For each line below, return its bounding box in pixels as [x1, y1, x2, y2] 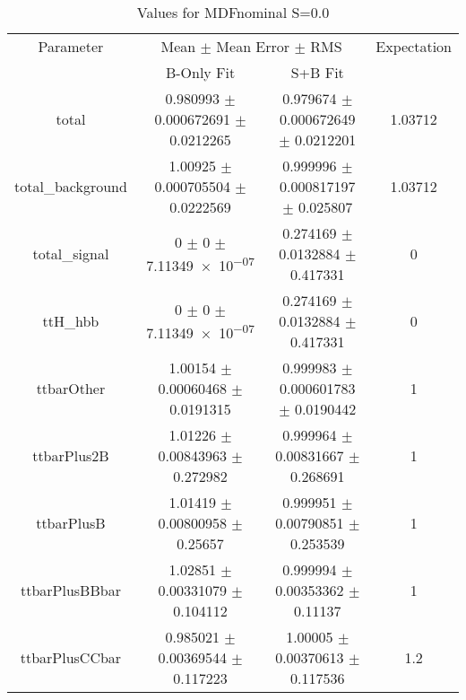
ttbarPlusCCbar [20, 647, 122, 668]
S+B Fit [290, 62, 344, 83]
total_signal [32, 243, 109, 264]
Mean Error [216, 36, 290, 57]
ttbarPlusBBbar [20, 580, 121, 600]
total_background [14, 176, 127, 197]
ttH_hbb [42, 311, 99, 331]
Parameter [38, 36, 104, 57]
